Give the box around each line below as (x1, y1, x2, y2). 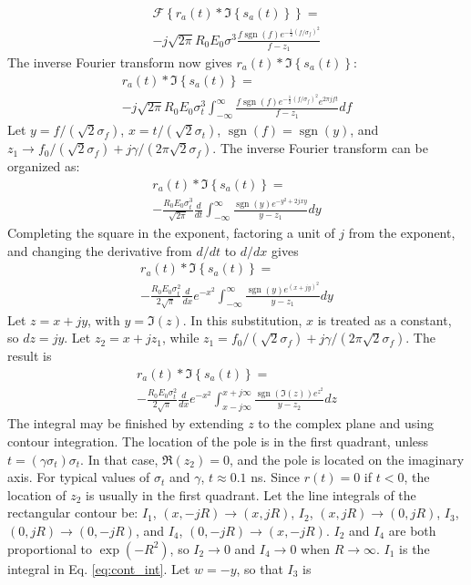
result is (7, 346, 52, 365)
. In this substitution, (182, 310, 302, 329)
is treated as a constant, (317, 310, 452, 329)
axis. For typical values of (7, 467, 150, 487)
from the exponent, (348, 222, 456, 241)
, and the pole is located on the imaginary (229, 449, 465, 468)
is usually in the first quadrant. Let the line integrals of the (86, 485, 416, 504)
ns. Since (251, 467, 301, 487)
